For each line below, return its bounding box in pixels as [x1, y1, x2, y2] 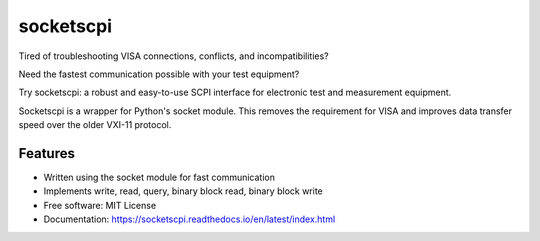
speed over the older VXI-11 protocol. [18, 119, 172, 131]
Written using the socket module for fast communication [43, 171, 275, 184]
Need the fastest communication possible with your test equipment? [18, 68, 300, 80]
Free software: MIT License [43, 199, 157, 211]
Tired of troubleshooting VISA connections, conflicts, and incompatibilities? [18, 50, 329, 62]
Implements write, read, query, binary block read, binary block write [43, 185, 324, 197]
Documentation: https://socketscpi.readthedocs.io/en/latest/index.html [43, 213, 336, 225]
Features [18, 145, 75, 162]
